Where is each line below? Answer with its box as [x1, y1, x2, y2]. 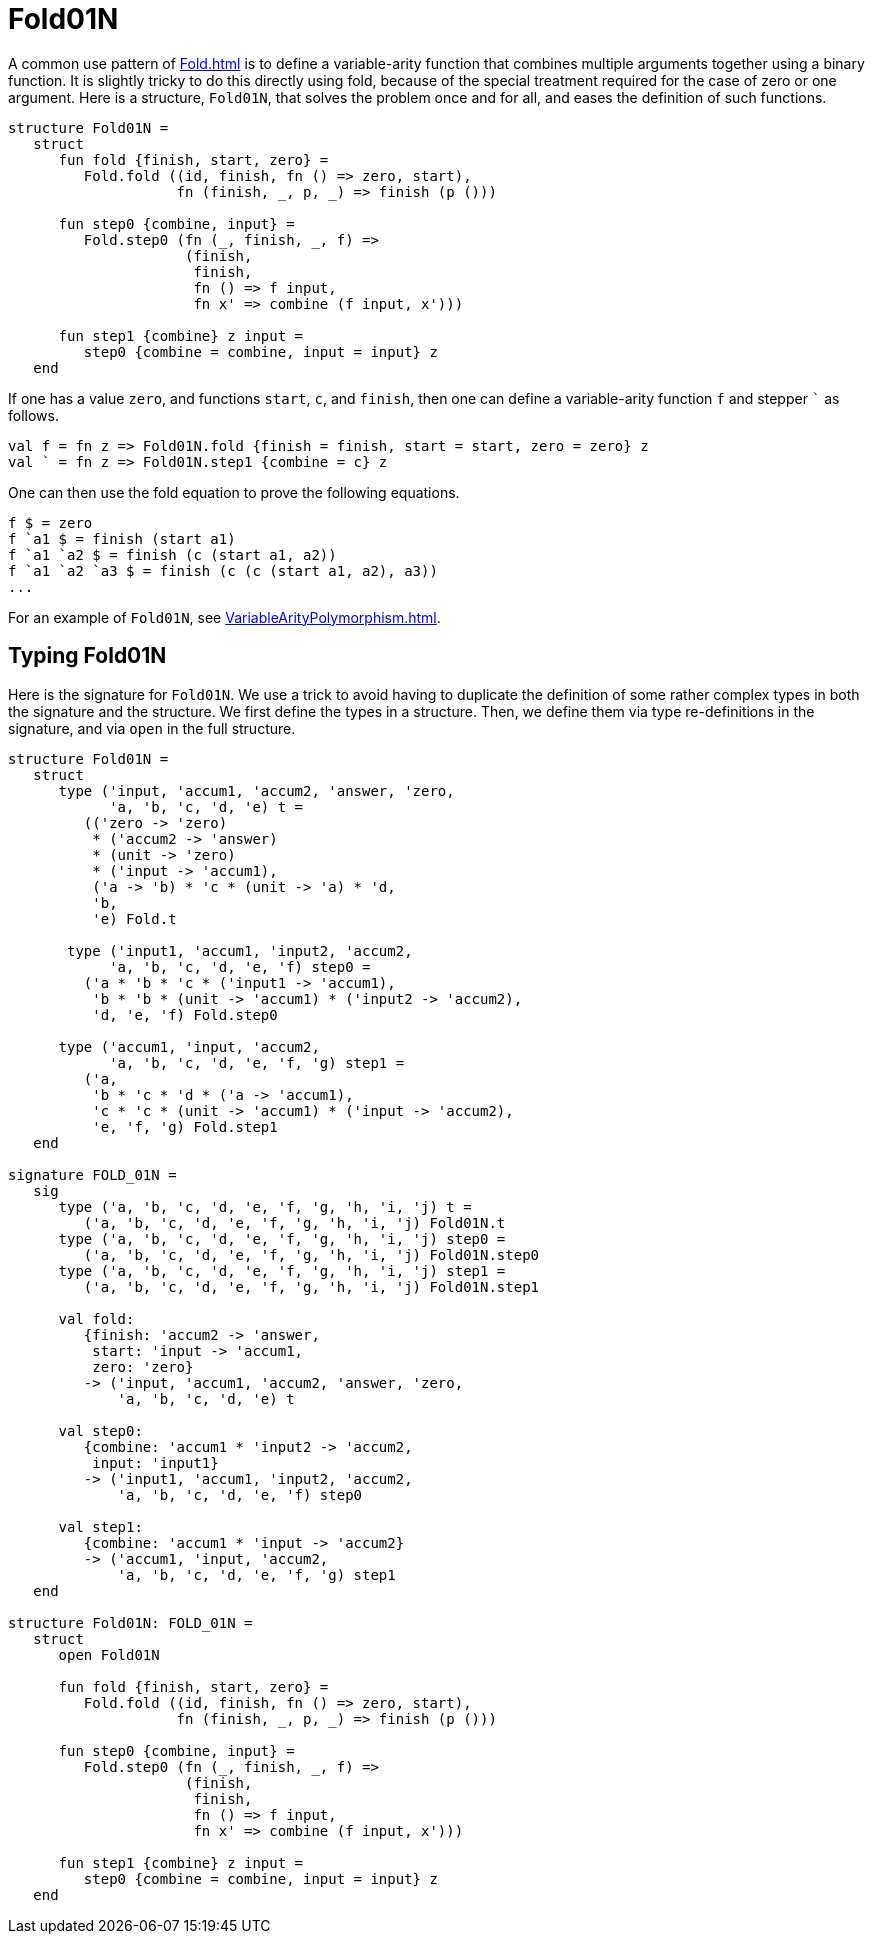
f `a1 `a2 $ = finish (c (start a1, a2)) [8, 546, 337, 563]
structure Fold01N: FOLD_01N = [8, 1614, 253, 1631]
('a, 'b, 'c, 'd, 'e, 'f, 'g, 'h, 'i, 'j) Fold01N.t [83, 1214, 506, 1231]
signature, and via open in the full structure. [8, 719, 296, 737]
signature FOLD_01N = [8, 1166, 177, 1183]
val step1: [58, 1518, 143, 1535]
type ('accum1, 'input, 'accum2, [58, 1038, 320, 1055]
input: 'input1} [92, 1454, 219, 1471]
